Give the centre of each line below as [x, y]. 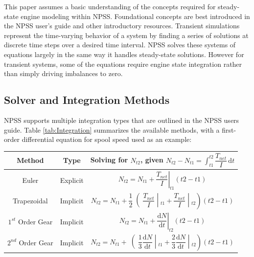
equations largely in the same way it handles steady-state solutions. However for [124, 54]
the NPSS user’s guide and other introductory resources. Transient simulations [122, 26]
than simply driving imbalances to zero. [63, 73]
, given [152, 160]
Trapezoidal [30, 201]
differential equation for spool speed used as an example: [107, 139]
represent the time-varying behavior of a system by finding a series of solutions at [126, 35]
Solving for [109, 160]
